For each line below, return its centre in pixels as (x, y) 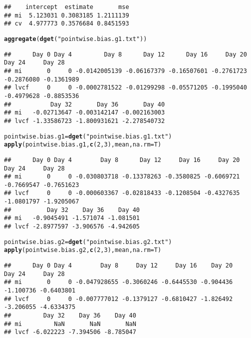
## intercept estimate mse (67, 7)
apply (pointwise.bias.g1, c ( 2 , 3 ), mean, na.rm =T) (83, 145)
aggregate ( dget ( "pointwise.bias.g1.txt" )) (76, 39)
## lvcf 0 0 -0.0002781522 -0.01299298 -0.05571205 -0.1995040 (125, 88)
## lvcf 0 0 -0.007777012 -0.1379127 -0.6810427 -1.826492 (119, 299)
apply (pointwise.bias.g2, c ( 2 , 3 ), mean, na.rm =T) (83, 250)
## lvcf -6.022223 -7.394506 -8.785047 (70, 332)
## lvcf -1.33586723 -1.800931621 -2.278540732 (85, 121)
